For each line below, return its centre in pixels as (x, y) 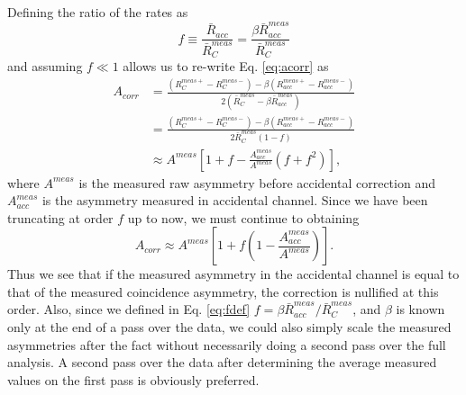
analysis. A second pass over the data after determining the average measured (222, 362)
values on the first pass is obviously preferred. (133, 379)
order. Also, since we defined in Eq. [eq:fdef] (129, 309)
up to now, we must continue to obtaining (243, 217)
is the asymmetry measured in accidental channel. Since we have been (235, 200)
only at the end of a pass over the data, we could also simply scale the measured (229, 327)
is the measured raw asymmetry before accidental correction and (257, 182)
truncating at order (60, 217)
